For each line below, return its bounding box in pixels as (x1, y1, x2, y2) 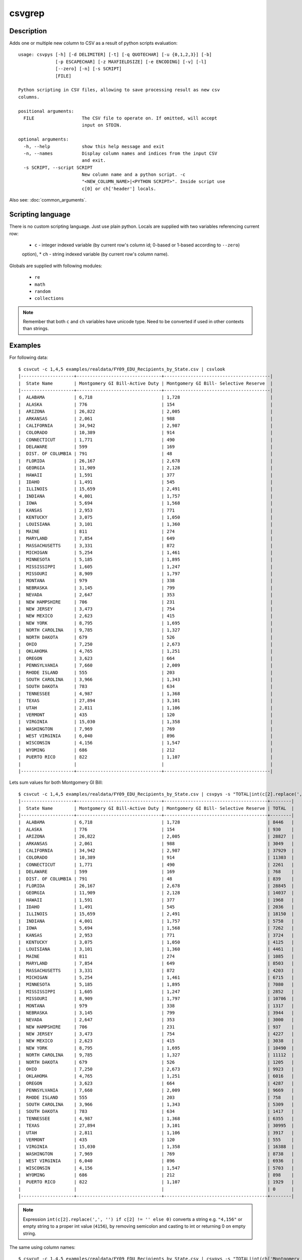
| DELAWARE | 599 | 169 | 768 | (18, 869, 294, 874)
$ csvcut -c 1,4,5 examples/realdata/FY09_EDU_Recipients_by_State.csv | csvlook (18, 366, 225, 372)
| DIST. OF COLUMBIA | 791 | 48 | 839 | (18, 876, 294, 881)
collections (34, 295, 64, 301)
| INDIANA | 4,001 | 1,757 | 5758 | (18, 918, 294, 924)
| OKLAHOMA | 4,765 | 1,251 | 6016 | (18, 1074, 294, 1079)
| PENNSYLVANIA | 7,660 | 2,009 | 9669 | (18, 1088, 294, 1093)
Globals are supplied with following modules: (9, 263, 103, 269)
